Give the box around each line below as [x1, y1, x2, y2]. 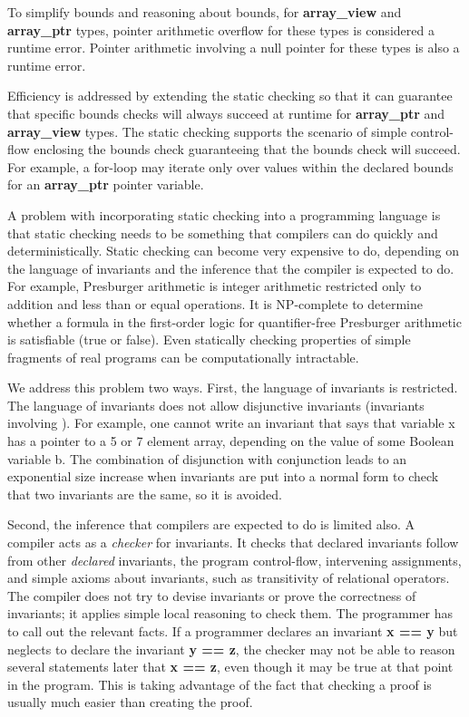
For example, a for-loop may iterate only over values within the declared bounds [7, 157, 454, 176]
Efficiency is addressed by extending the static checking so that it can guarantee [7, 86, 453, 105]
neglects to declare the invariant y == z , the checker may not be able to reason [7, 639, 455, 658]
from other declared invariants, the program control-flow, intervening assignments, [7, 550, 462, 569]
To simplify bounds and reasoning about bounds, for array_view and [7, 3, 402, 21]
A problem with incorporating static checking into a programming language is [7, 205, 441, 224]
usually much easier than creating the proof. [7, 693, 253, 712]
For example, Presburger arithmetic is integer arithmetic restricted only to [7, 276, 422, 296]
